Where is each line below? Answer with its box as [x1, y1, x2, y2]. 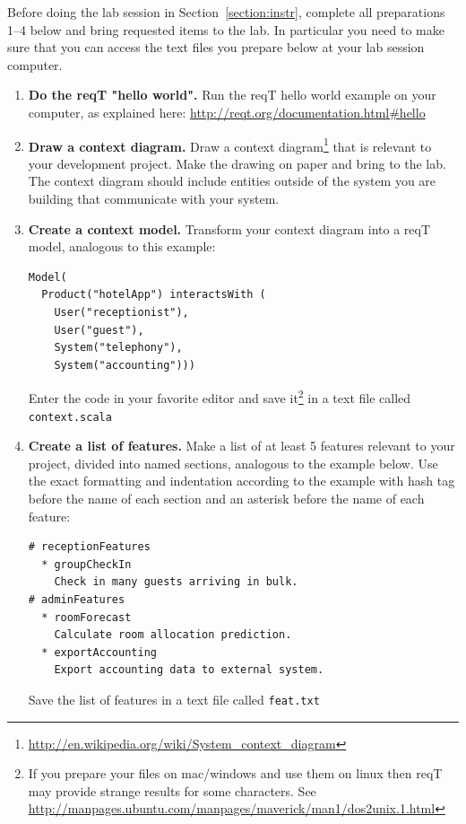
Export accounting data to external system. [54, 663, 324, 677]
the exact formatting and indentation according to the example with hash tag [28, 471, 455, 490]
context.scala [28, 410, 112, 424]
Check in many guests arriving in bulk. [54, 575, 298, 589]
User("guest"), [54, 323, 144, 337]
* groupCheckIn [41, 557, 132, 571]
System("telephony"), [54, 341, 183, 355]
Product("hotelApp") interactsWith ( [41, 288, 266, 302]
